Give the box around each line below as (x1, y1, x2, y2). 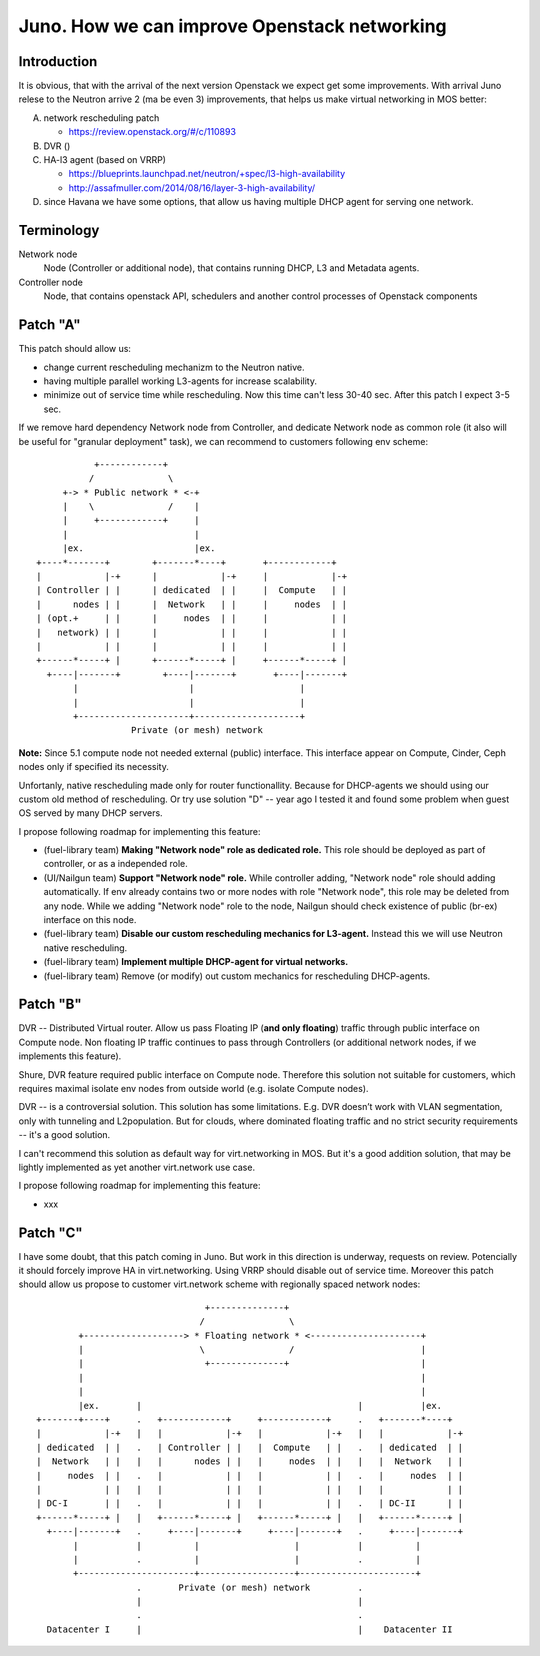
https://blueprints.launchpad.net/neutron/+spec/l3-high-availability (68, 168, 346, 180)
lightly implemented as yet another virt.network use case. (18, 1161, 255, 1173)
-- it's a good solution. (18, 1129, 111, 1141)
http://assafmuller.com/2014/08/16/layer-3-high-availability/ (68, 181, 316, 194)
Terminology (18, 222, 100, 239)
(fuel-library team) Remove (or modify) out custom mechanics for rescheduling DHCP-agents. (43, 970, 431, 982)
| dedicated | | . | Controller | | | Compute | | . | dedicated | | (36, 1441, 464, 1453)
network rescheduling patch (43, 111, 160, 124)
